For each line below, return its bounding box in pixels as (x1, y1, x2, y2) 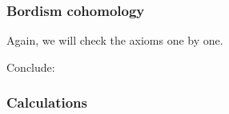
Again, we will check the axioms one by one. (6, 32, 223, 49)
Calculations (6, 92, 87, 112)
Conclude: (6, 58, 55, 75)
